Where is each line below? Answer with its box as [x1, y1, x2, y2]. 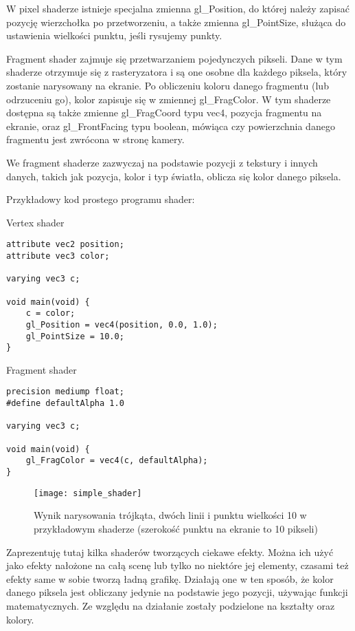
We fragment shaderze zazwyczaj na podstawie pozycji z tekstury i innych [6, 155, 318, 169]
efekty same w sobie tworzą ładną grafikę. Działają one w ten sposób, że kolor [6, 571, 334, 586]
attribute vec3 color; [6, 250, 110, 261]
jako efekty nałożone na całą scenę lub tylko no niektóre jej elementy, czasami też [6, 558, 349, 573]
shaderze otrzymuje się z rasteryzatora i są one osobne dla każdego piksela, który [6, 65, 347, 79]
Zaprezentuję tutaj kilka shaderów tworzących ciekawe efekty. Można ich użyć [6, 544, 334, 559]
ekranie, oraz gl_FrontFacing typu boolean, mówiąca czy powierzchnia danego [6, 118, 335, 133]
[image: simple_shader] [34, 488, 142, 498]
